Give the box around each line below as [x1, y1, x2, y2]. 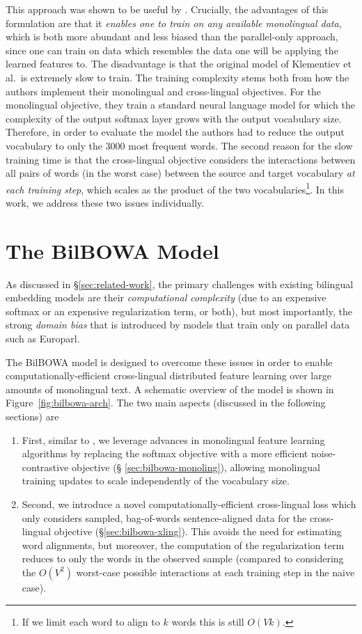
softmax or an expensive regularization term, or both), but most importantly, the [6, 303, 352, 318]
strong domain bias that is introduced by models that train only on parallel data [6, 317, 350, 332]
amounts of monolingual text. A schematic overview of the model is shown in [6, 381, 334, 396]
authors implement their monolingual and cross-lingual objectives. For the [6, 84, 321, 98]
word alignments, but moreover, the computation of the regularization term [22, 537, 345, 552]
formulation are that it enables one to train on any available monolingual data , [6, 15, 342, 30]
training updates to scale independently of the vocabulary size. [22, 473, 290, 488]
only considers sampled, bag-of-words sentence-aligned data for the [22, 510, 307, 525]
